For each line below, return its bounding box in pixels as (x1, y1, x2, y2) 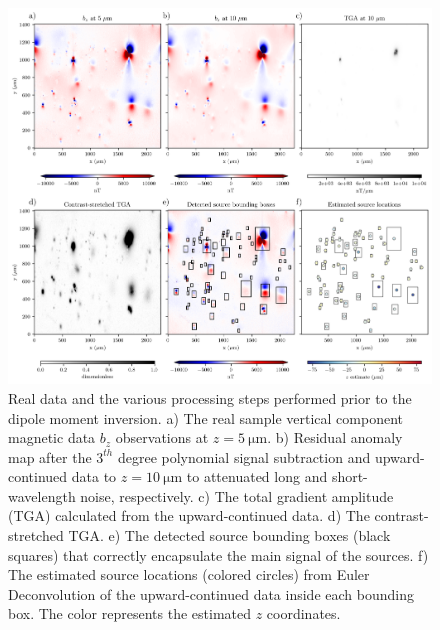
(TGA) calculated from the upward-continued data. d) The (8, 505, 370, 526)
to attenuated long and (186, 466, 328, 487)
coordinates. (266, 603, 341, 624)
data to (71, 466, 117, 487)
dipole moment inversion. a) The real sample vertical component (8, 407, 403, 428)
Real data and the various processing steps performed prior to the (8, 387, 412, 408)
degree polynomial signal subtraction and (117, 446, 371, 467)
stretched (8, 525, 64, 546)
